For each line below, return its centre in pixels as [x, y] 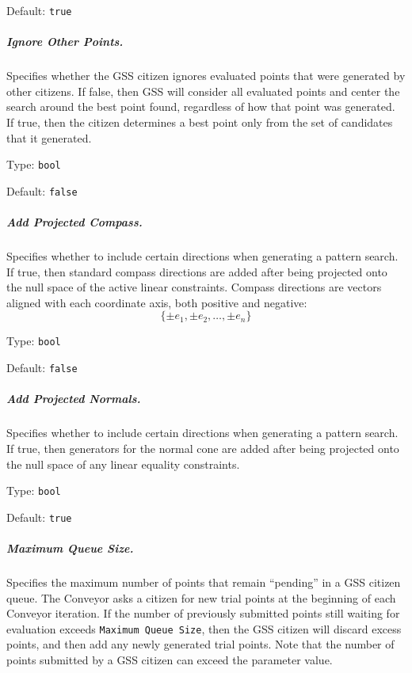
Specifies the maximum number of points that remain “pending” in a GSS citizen [204, 582]
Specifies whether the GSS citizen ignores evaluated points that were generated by [206, 76]
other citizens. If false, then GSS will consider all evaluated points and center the [203, 91]
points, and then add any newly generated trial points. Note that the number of [200, 644]
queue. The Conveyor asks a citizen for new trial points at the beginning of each [201, 597]
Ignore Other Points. [65, 42]
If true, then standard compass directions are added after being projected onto [197, 271]
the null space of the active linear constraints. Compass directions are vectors [194, 287]
